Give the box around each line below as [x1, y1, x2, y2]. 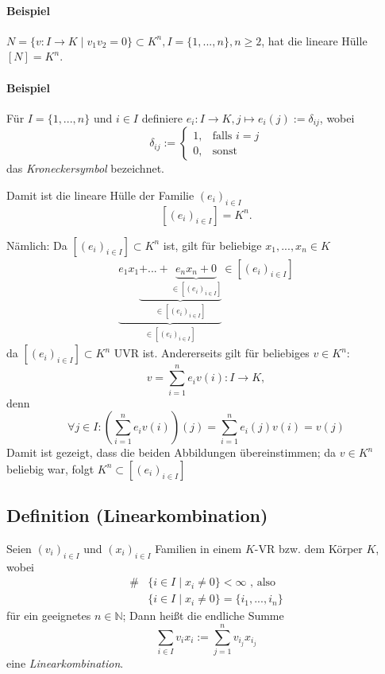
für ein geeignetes [6, 607, 91, 624]
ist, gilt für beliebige [163, 236, 262, 253]
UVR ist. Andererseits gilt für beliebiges [114, 345, 310, 361]
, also [250, 577, 276, 589]
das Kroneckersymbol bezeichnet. [6, 160, 164, 177]
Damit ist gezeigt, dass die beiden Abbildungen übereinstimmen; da [6, 444, 337, 461]
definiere [141, 109, 183, 126]
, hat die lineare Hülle [261, 32, 368, 49]
